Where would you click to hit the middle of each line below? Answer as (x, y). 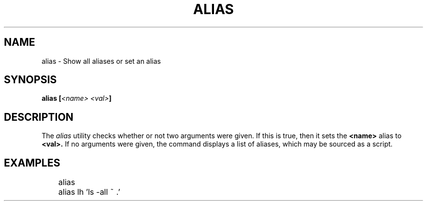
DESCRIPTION (39, 117)
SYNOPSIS (30, 80)
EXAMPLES (32, 163)
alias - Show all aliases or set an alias (101, 61)
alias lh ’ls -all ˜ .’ (89, 192)
